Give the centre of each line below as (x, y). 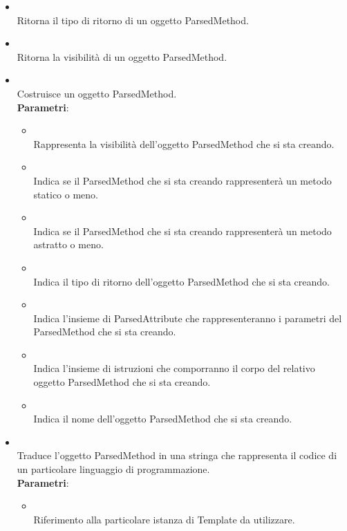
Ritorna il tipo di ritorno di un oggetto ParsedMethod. (133, 20)
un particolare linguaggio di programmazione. (113, 469)
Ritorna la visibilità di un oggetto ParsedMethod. (122, 56)
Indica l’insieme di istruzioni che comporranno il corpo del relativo (174, 368)
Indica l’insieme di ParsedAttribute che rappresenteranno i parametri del (188, 318)
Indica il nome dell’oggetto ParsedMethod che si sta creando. (163, 419)
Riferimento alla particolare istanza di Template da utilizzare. (164, 519)
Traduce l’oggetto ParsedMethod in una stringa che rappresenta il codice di (177, 455)
